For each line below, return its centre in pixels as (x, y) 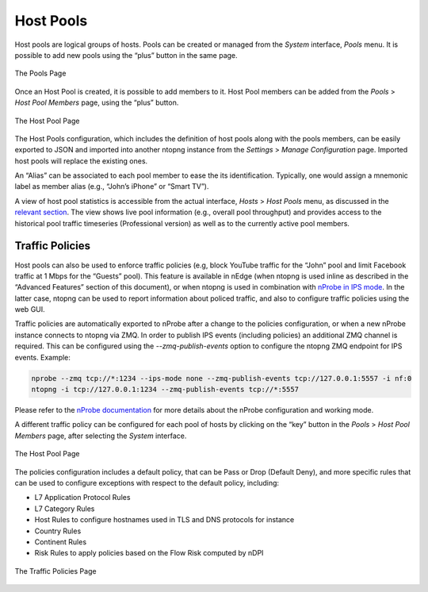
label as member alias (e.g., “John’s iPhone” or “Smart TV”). (112, 186)
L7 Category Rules (65, 509)
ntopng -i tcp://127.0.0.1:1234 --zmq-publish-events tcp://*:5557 (165, 390)
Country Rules (58, 531)
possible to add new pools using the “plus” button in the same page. (126, 55)
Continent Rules (61, 542)
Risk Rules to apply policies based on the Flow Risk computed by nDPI (149, 553)
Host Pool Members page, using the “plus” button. (97, 102)
